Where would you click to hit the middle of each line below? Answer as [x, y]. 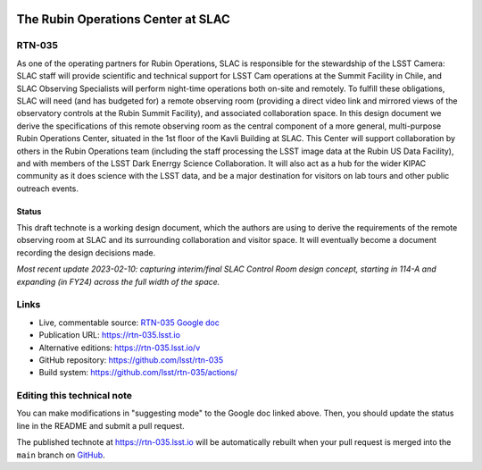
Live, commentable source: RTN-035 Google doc [129, 323]
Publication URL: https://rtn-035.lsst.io [109, 335]
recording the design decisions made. [86, 252]
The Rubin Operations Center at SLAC [124, 19]
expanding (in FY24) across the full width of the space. [118, 281]
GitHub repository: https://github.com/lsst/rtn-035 [131, 360]
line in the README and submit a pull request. [100, 425]
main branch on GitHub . [61, 455]
